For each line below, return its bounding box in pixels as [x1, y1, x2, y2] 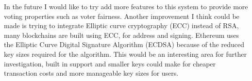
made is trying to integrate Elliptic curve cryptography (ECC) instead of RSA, [4, 20, 239, 31]
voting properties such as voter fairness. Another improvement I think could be [4, 11, 239, 21]
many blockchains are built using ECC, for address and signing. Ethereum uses [4, 30, 239, 40]
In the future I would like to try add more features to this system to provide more [4, 1, 248, 11]
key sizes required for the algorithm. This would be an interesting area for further [4, 49, 247, 59]
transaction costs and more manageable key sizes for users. [4, 68, 179, 78]
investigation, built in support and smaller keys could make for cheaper [4, 58, 216, 68]
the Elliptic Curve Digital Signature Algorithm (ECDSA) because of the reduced [4, 39, 244, 49]
